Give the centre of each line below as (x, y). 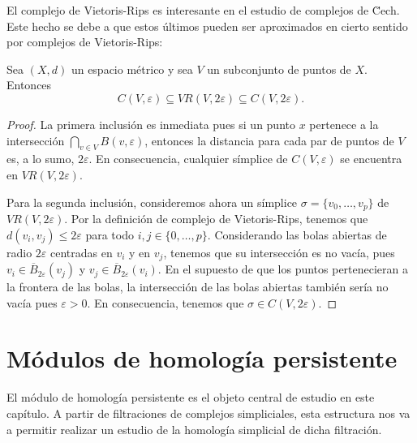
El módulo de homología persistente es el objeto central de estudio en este (191, 397)
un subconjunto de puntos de (279, 69)
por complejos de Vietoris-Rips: (85, 42)
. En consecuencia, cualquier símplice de (188, 159)
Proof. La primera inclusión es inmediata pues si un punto (151, 124)
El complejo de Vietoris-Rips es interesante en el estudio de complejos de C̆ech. (203, 10)
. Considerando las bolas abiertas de (297, 234)
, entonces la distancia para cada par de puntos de (269, 140)
